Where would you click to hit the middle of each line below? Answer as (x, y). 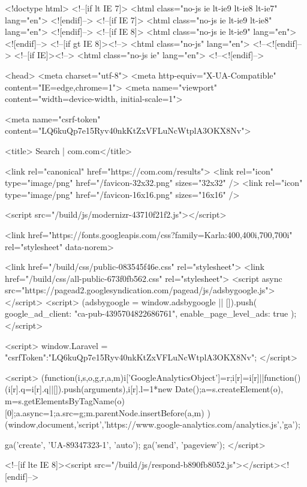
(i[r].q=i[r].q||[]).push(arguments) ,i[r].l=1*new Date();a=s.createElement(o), (144, 389)
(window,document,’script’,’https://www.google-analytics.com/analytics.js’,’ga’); (153, 424)
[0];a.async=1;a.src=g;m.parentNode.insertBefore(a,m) (105, 412)
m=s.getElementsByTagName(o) (65, 401)
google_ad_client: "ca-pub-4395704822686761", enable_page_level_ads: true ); (151, 313)
